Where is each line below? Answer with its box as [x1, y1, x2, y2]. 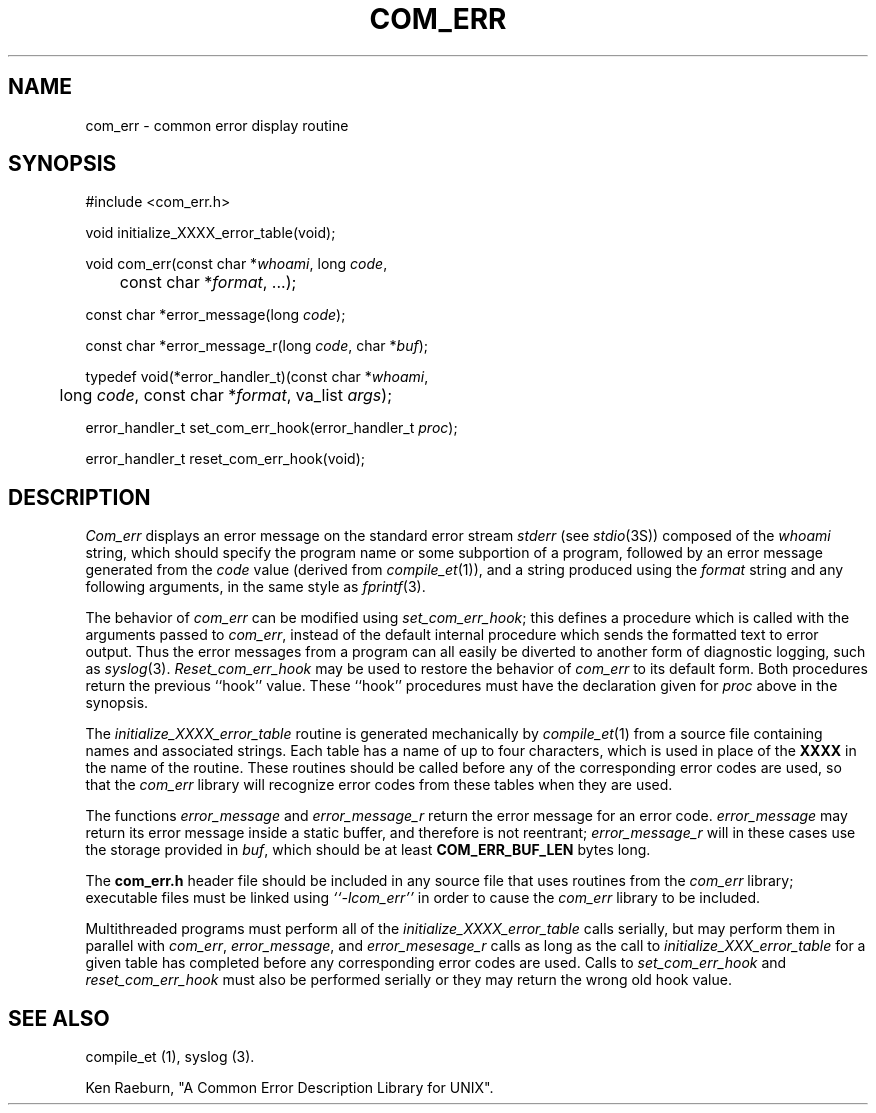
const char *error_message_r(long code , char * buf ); [85, 337, 428, 355]
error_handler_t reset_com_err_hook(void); [85, 450, 365, 468]
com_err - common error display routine [85, 116, 349, 134]
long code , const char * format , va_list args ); [59, 385, 392, 406]
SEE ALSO [8, 1005, 110, 1031]
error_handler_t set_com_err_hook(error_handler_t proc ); [85, 419, 458, 437]
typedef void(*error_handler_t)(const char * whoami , [85, 368, 429, 386]
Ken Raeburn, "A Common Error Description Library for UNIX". [85, 1079, 494, 1097]
